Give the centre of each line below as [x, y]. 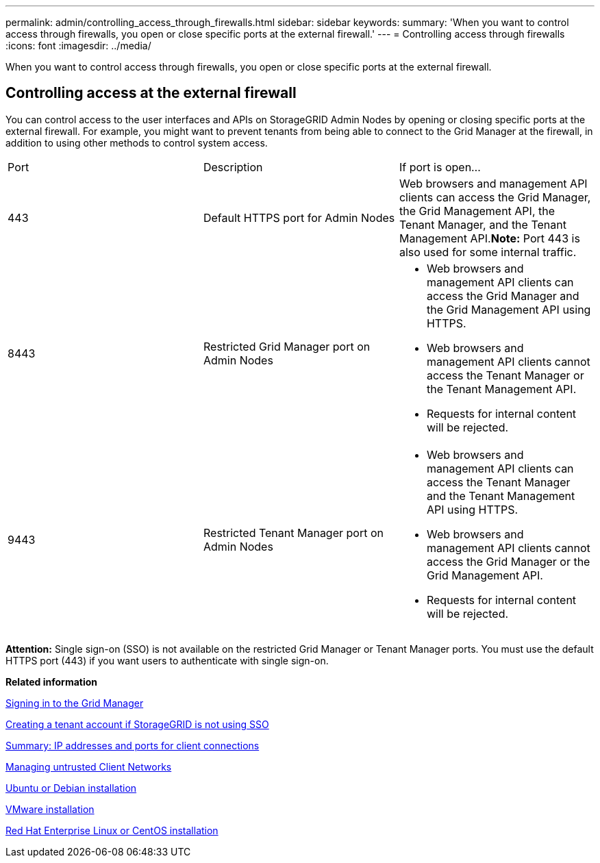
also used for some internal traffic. [488, 252]
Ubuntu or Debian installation [71, 788]
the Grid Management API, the [477, 211]
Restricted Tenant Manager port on [293, 533]
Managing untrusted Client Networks [89, 766]
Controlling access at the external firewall [151, 93]
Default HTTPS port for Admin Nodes [299, 217]
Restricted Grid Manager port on [287, 346]
